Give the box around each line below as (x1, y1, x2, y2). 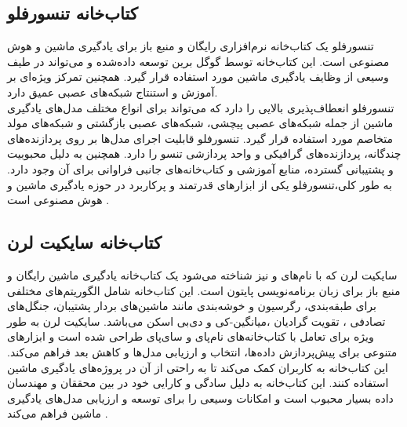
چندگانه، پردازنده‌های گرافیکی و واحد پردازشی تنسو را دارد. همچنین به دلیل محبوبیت (7, 145, 402, 162)
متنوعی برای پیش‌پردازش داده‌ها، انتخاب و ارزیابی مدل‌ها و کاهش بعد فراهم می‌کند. (7, 343, 398, 359)
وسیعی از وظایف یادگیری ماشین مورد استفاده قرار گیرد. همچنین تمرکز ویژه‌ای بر (7, 68, 389, 85)
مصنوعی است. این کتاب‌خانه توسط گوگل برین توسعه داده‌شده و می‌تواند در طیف (7, 53, 390, 69)
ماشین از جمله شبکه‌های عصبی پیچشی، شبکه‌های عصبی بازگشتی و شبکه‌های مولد (7, 115, 394, 131)
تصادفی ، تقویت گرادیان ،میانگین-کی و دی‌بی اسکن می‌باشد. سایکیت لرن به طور (7, 312, 386, 329)
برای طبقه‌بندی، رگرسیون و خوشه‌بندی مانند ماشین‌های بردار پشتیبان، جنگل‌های (7, 297, 376, 314)
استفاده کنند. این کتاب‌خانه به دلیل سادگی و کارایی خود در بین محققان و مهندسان (7, 374, 389, 391)
